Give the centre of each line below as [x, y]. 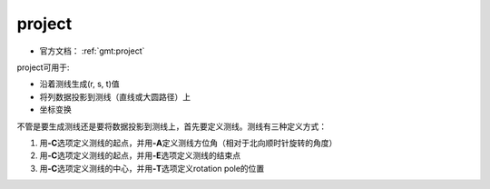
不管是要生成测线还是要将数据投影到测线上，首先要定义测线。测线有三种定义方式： [171, 126]
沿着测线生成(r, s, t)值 [79, 84]
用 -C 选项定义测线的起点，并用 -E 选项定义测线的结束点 [140, 155]
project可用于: [43, 67]
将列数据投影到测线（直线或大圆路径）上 [115, 96]
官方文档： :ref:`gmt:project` [92, 51]
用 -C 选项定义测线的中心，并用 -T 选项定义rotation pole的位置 [152, 168]
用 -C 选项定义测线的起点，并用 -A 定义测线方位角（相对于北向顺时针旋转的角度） [188, 143]
